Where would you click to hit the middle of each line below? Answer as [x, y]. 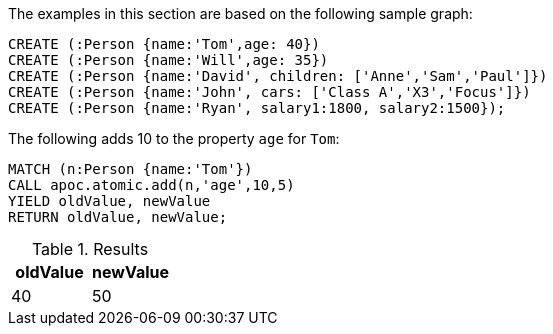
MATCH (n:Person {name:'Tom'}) [130, 169]
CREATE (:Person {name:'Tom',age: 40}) [164, 44]
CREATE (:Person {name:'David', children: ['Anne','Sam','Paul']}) [278, 76]
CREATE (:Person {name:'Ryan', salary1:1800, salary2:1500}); [257, 108]
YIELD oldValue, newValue [109, 201]
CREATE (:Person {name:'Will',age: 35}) [168, 60]
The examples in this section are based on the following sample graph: [240, 13]
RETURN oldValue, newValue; [118, 217]
